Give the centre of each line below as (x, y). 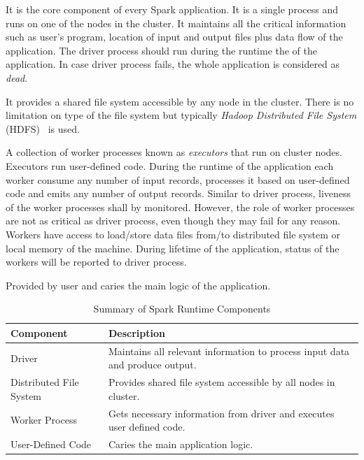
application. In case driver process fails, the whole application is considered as (173, 64)
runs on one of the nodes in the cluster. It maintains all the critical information (176, 23)
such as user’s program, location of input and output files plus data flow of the (174, 37)
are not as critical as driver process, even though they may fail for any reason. (173, 221)
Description (136, 332)
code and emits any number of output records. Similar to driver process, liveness (178, 193)
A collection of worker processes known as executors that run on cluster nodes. (174, 152)
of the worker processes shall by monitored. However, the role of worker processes (180, 207)
